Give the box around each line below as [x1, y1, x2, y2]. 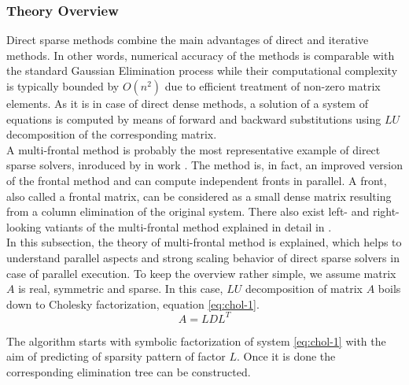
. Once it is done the [237, 348, 336, 365]
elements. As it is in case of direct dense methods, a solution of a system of [6, 95, 368, 111]
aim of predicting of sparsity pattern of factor [6, 348, 226, 365]
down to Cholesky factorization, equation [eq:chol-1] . [6, 295, 260, 312]
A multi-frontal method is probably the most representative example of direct [6, 141, 381, 157]
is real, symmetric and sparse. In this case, [18, 280, 223, 297]
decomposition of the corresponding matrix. [6, 126, 217, 143]
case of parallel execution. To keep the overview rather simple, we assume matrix [6, 265, 396, 281]
